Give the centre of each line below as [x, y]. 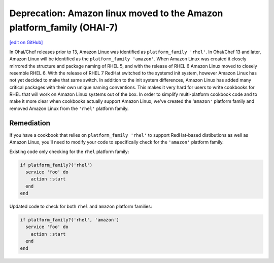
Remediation [30, 123]
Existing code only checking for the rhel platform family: [69, 152]
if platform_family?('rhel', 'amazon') [70, 220]
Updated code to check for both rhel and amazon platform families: [81, 206]
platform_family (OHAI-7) [64, 27]
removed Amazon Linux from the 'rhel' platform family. [69, 108]
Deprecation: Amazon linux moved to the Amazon [116, 13]
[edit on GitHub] [26, 43]
